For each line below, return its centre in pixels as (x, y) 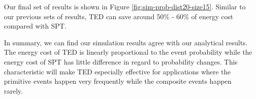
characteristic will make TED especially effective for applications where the (117, 71)
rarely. (14, 90)
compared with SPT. (35, 26)
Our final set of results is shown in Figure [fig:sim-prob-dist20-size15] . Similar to (125, 6)
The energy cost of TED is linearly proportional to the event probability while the (128, 52)
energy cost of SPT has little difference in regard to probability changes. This (121, 61)
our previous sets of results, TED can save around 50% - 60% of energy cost (119, 16)
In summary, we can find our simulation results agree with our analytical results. (126, 42)
